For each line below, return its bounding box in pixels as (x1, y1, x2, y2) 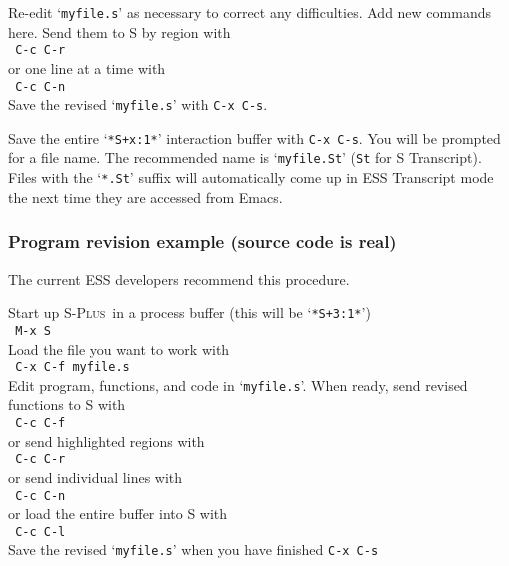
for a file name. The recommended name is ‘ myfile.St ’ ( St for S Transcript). (8, 147, 482, 168)
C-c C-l (15, 524, 66, 539)
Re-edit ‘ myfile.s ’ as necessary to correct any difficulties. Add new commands (8, 2, 491, 22)
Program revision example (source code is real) (8, 229, 397, 254)
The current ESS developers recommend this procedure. (8, 268, 350, 289)
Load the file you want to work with (8, 338, 230, 359)
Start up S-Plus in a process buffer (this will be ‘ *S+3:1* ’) (8, 302, 371, 323)
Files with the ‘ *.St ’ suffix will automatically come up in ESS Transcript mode (8, 167, 494, 188)
